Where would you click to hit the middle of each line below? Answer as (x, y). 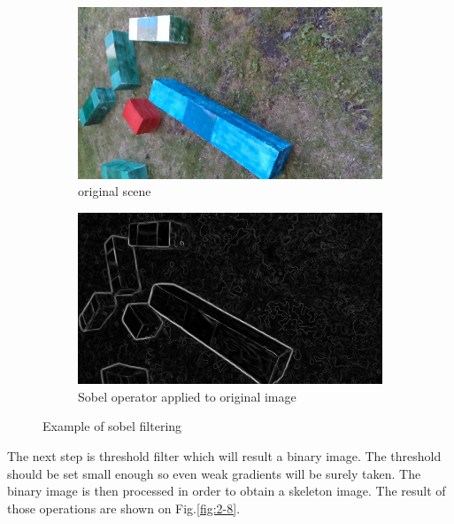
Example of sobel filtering (112, 426)
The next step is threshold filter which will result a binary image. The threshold (224, 455)
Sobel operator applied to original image (187, 396)
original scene (115, 191)
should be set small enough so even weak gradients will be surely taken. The (214, 473)
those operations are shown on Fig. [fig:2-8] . (124, 508)
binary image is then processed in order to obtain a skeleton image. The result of (227, 491)
